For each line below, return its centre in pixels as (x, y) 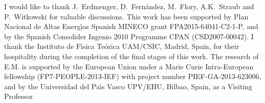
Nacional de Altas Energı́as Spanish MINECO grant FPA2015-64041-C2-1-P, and (131, 26)
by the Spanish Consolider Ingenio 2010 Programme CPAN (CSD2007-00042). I (129, 36)
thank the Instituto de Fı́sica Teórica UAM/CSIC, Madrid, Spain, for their (122, 46)
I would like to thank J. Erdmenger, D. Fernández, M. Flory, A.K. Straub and (129, 6)
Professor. (19, 96)
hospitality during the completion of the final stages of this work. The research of (131, 56)
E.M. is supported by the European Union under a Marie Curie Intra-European (129, 66)
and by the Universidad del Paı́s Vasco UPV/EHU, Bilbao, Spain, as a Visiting (128, 86)
